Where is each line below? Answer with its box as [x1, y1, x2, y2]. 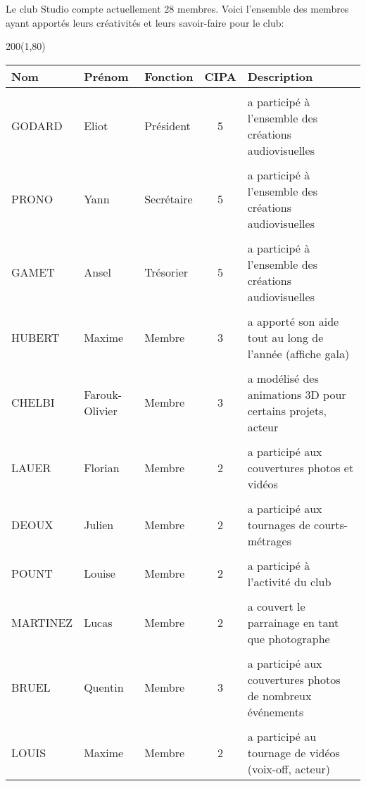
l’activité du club [247, 573, 332, 590]
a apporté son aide [247, 312, 339, 329]
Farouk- [84, 386, 122, 402]
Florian [84, 459, 120, 476]
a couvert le [247, 597, 305, 614]
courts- [314, 516, 348, 533]
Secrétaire [144, 191, 193, 208]
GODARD [11, 118, 63, 134]
